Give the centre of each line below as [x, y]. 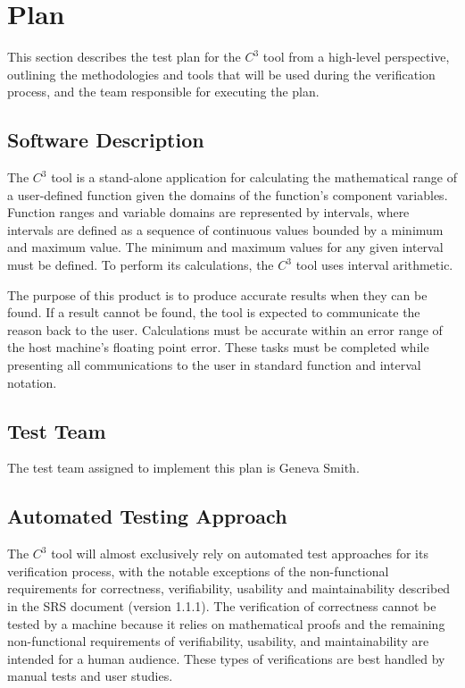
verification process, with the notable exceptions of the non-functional [198, 571]
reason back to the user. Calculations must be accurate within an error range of [225, 329]
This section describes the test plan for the [124, 57]
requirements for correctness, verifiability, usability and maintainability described [229, 588]
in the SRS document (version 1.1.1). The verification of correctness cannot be [222, 606]
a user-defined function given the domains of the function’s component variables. [228, 194]
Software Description [106, 140]
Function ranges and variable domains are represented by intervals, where [208, 212]
